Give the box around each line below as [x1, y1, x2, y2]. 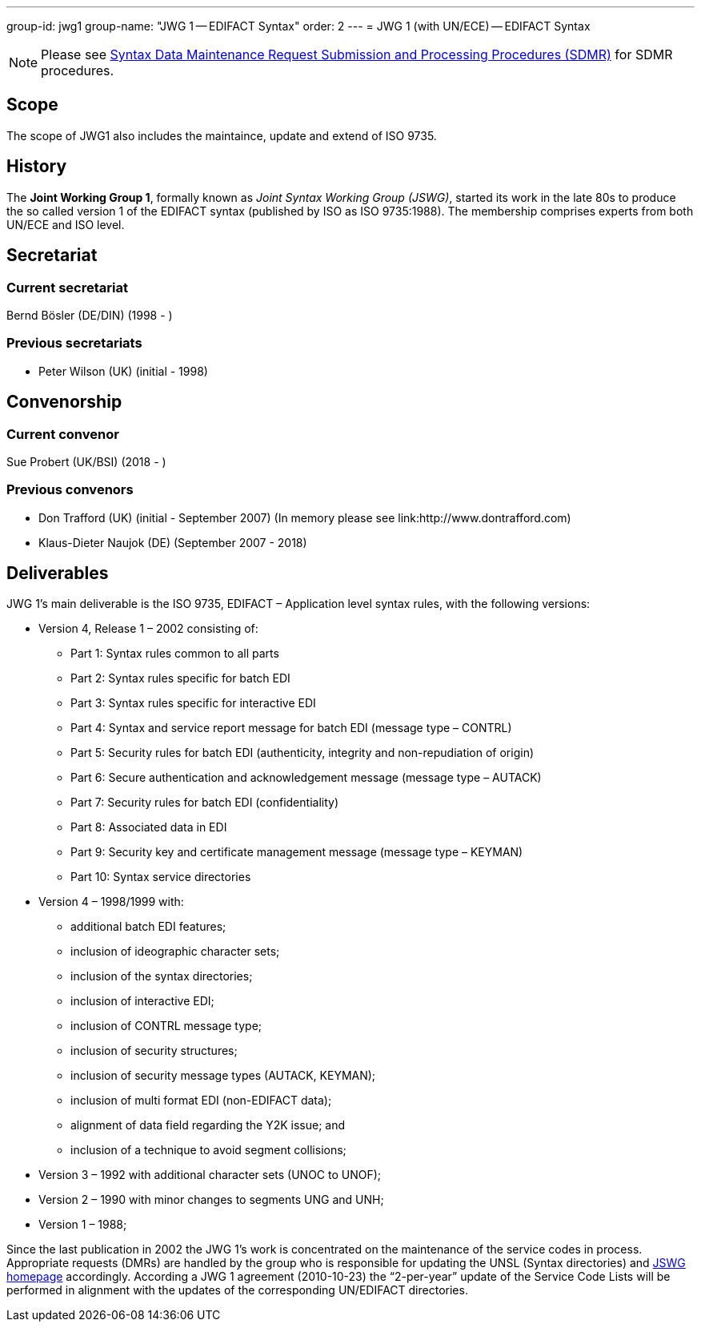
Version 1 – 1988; [38, 1217, 127, 1232]
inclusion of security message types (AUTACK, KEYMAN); [70, 1068, 376, 1083]
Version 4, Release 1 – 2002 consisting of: [38, 622, 258, 636]
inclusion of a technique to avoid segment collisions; [70, 1143, 346, 1157]
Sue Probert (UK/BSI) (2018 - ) [6, 454, 166, 469]
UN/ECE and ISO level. [6, 217, 125, 231]
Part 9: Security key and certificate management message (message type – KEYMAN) [70, 845, 523, 859]
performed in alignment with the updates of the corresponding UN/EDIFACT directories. [6, 1283, 468, 1298]
